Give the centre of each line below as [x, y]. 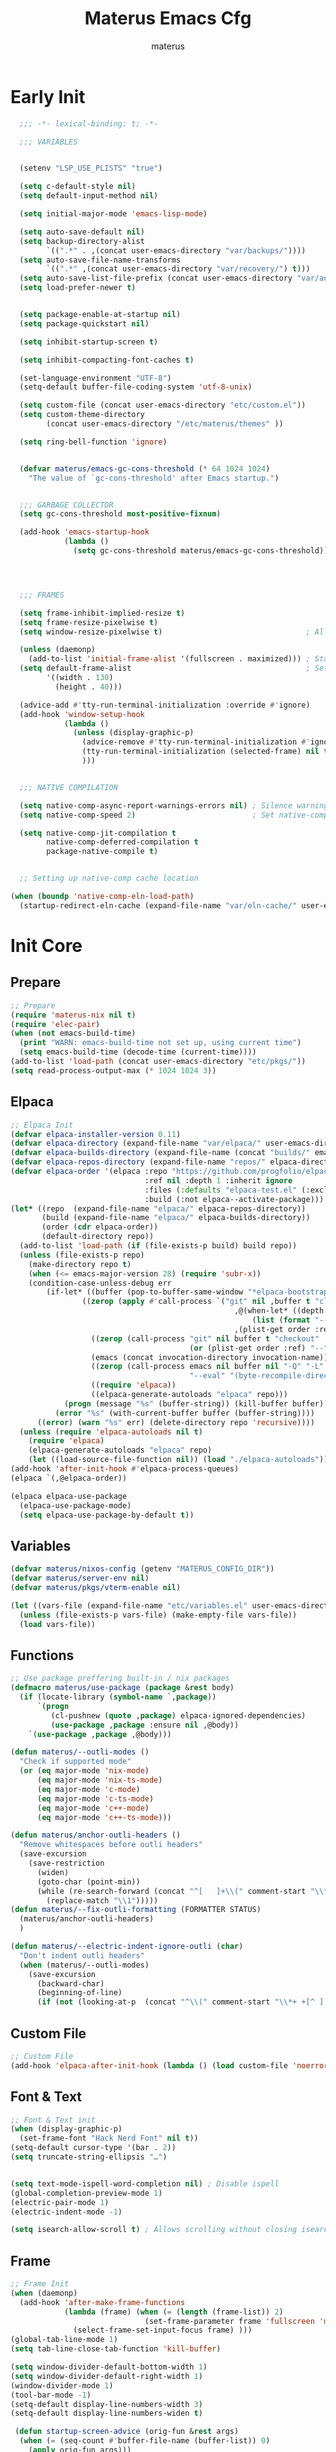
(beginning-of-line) [79, 1993]
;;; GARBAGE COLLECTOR [66, 505]
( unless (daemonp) [58, 650]
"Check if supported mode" [75, 1762]
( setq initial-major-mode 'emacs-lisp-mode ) [113, 214]
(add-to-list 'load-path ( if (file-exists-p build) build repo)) [158, 1246]
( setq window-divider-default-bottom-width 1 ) [109, 2367]
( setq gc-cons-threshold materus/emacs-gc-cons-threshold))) [203, 551]
